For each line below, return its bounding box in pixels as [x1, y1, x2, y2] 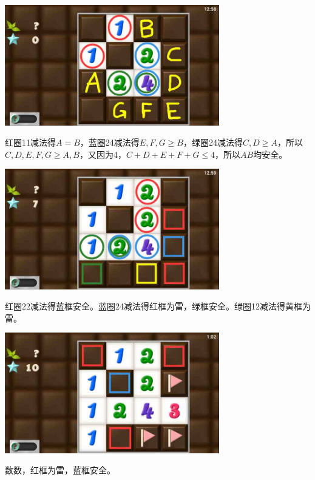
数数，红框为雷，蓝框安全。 [5, 464, 115, 476]
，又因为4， [79, 147, 126, 160]
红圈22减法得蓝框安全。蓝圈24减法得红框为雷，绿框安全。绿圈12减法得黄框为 [5, 300, 311, 313]
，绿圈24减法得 [183, 136, 243, 149]
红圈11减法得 [5, 136, 56, 149]
